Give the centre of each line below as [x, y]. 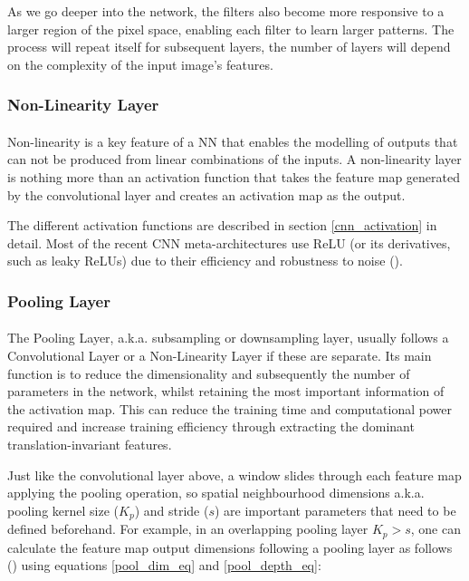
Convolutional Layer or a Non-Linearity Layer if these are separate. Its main [220, 355]
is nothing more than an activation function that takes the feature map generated [234, 177]
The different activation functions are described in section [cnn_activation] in [222, 225]
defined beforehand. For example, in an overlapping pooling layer [188, 529]
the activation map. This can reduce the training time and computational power [230, 408]
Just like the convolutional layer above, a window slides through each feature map [234, 474]
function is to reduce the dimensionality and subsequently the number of [209, 373]
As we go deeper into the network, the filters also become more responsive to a [226, 11]
